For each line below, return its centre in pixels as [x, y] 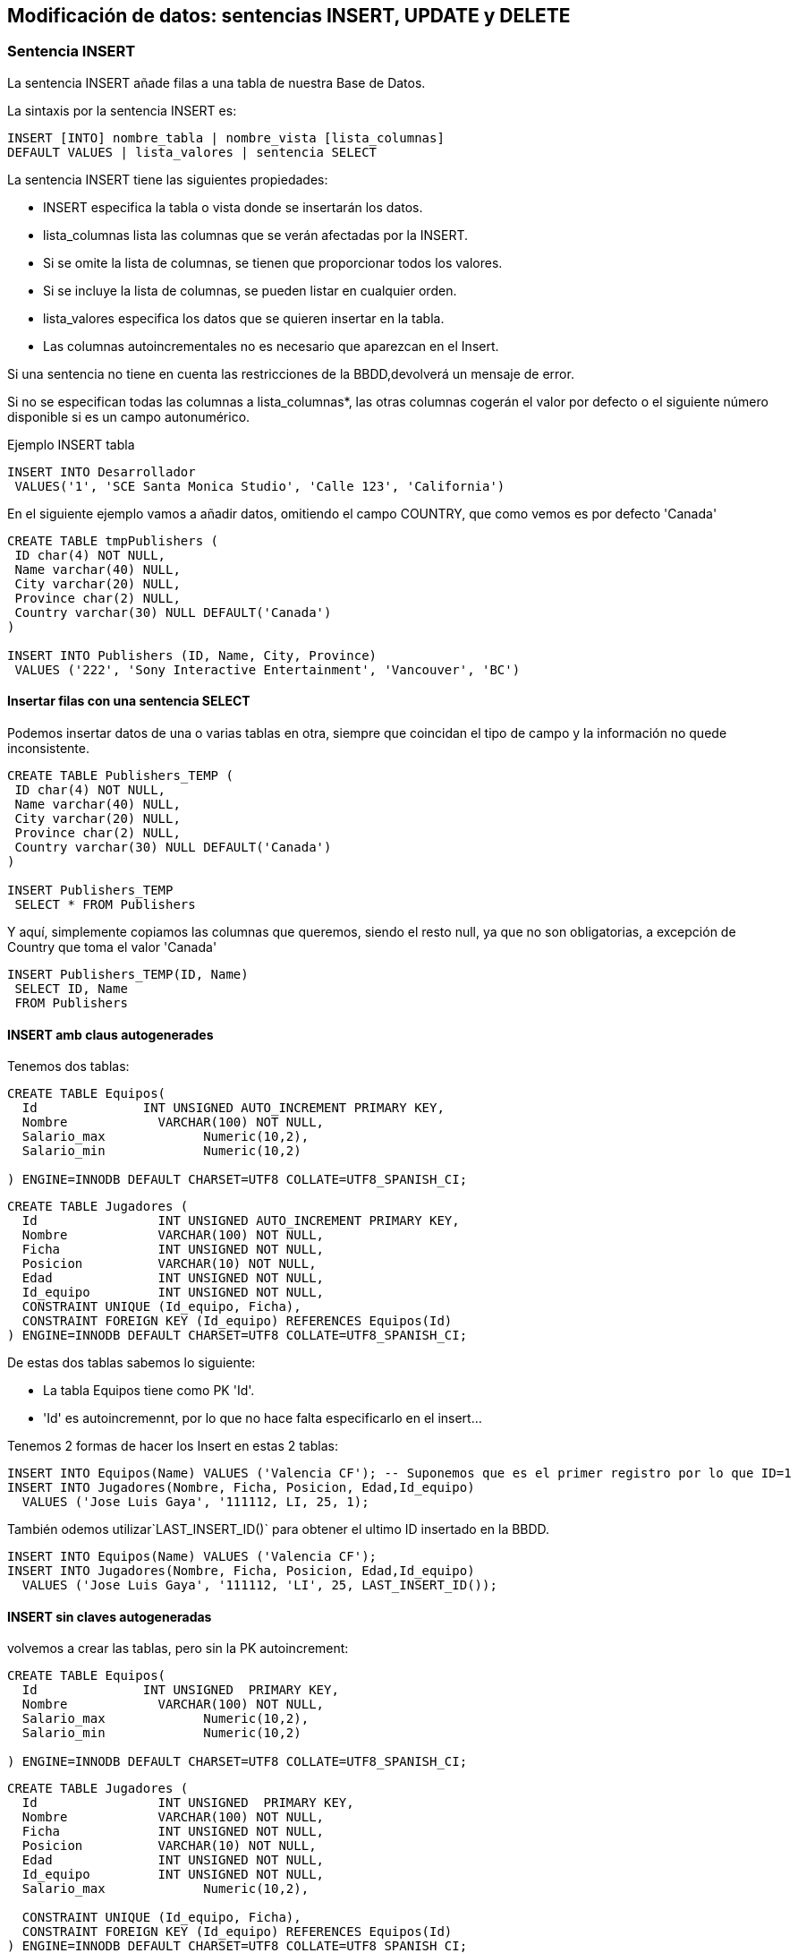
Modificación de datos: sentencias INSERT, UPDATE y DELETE [289, 16]
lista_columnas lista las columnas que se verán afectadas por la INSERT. [256, 235]
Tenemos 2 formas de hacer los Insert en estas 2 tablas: [173, 1446]
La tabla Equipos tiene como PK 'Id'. [149, 1391]
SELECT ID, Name [71, 989]
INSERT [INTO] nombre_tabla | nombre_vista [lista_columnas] [226, 137]
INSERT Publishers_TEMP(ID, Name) [128, 975]
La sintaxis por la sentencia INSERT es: [122, 110]
